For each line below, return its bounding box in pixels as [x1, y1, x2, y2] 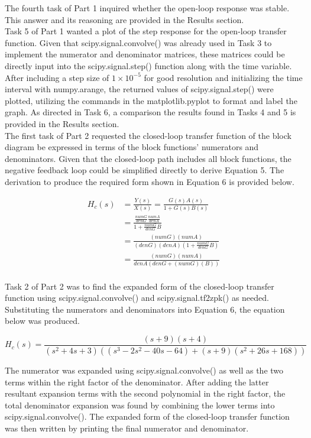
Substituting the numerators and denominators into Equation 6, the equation [5, 303, 285, 315]
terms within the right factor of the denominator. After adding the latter [5, 375, 269, 388]
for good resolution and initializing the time [144, 71, 303, 83]
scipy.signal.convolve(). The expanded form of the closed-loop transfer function [5, 410, 290, 423]
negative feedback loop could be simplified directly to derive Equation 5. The [5, 164, 284, 176]
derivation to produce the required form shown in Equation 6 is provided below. [5, 175, 294, 187]
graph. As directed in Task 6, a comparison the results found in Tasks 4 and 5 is [5, 106, 296, 118]
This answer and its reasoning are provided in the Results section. [5, 13, 244, 25]
